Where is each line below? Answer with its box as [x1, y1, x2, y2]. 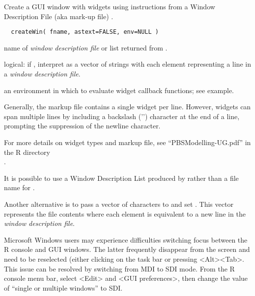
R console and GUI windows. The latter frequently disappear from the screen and [4, 244, 250, 254]
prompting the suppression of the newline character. [4, 121, 161, 131]
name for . [4, 182, 35, 193]
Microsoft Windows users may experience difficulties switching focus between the [4, 234, 248, 245]
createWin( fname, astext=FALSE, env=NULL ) [11, 28, 159, 36]
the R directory [4, 147, 50, 157]
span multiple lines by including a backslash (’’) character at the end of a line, [4, 111, 240, 121]
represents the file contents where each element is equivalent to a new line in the [4, 208, 246, 219]
